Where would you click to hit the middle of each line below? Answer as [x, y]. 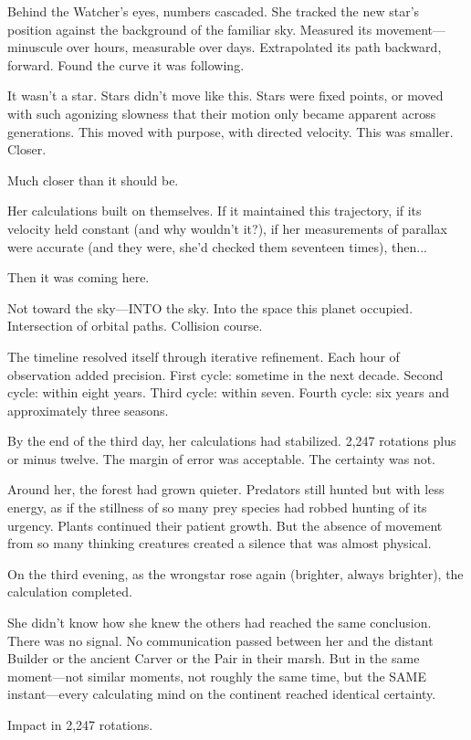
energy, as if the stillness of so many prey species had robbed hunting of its [217, 507]
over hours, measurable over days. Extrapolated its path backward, [254, 47]
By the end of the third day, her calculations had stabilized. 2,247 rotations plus [232, 441]
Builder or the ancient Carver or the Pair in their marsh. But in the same [214, 658]
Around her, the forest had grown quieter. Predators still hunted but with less [226, 489]
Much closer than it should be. [93, 180]
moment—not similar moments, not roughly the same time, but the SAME [217, 676]
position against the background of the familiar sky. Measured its [190, 29]
